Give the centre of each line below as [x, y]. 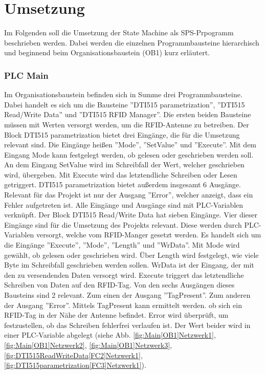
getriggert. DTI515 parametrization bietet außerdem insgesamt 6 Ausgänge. [123, 184]
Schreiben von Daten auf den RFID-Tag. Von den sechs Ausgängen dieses [119, 285]
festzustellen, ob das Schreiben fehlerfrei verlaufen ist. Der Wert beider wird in [127, 325]
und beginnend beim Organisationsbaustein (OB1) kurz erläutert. [107, 52]
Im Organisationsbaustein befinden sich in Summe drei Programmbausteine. [123, 94]
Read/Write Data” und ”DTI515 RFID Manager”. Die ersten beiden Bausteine [128, 114]
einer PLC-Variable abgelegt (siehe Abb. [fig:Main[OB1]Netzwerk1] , [110, 335]
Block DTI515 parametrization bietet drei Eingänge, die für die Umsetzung [122, 134]
